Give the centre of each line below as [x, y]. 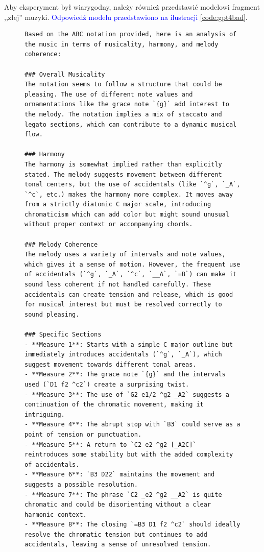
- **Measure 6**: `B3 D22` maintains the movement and [120, 475]
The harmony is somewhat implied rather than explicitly [123, 164]
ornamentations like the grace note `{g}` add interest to [127, 104]
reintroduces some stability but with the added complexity [129, 455]
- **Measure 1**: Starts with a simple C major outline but [129, 344]
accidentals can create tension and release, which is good [129, 294]
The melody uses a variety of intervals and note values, [125, 255]
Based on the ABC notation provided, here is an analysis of [131, 34]
